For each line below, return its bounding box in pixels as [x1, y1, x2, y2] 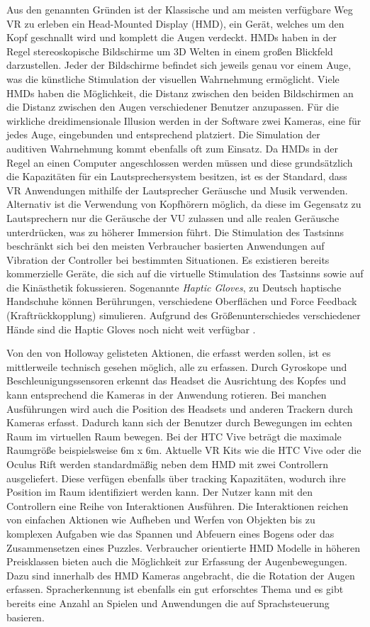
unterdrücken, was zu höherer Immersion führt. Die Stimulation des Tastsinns [6, 224, 344, 239]
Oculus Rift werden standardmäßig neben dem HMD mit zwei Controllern [6, 457, 329, 471]
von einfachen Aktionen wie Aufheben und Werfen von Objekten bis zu [6, 512, 315, 527]
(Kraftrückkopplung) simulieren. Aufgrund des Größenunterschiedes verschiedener [6, 308, 361, 323]
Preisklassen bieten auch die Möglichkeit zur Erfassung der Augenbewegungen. [6, 554, 347, 569]
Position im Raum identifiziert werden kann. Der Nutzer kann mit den [6, 484, 313, 499]
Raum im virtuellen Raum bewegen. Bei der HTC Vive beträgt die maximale [6, 428, 342, 443]
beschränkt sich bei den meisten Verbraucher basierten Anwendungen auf [6, 238, 325, 253]
